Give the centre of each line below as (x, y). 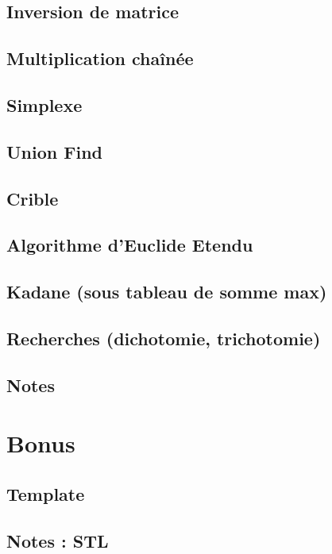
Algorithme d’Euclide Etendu (130, 245)
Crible (33, 198)
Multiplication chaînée (100, 58)
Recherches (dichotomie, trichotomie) (164, 338)
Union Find (54, 151)
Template (46, 493)
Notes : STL (58, 540)
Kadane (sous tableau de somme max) (167, 292)
